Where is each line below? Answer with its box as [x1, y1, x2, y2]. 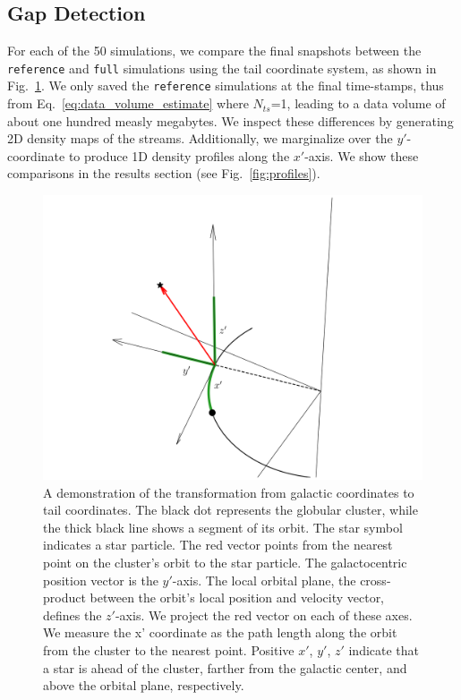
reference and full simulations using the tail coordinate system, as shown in [7, 58, 437, 77]
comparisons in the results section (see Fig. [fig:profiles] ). [7, 164, 320, 183]
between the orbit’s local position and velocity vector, [90, 588, 385, 607]
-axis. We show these [304, 146, 419, 165]
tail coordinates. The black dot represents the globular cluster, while [43, 500, 418, 519]
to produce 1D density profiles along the [68, 146, 290, 165]
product [43, 588, 86, 607]
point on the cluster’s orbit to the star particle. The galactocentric [43, 553, 407, 572]
